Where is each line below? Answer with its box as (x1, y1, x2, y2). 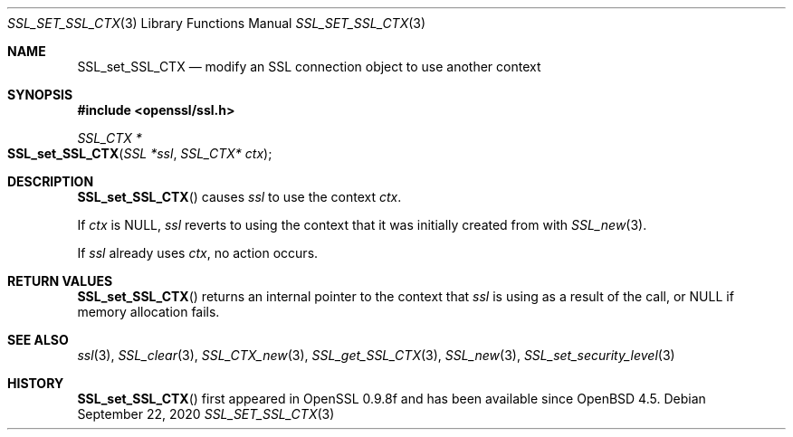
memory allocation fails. (77, 304, 220, 319)
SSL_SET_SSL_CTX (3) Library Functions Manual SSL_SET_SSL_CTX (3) (7, 15, 426, 31)
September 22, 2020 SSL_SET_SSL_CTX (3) (77, 406, 335, 422)
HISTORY (7, 375, 64, 391)
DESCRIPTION (7, 174, 94, 189)
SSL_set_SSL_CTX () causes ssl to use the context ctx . (77, 189, 402, 204)
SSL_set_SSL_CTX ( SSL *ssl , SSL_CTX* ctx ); (7, 146, 272, 161)
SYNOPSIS (7, 87, 73, 102)
